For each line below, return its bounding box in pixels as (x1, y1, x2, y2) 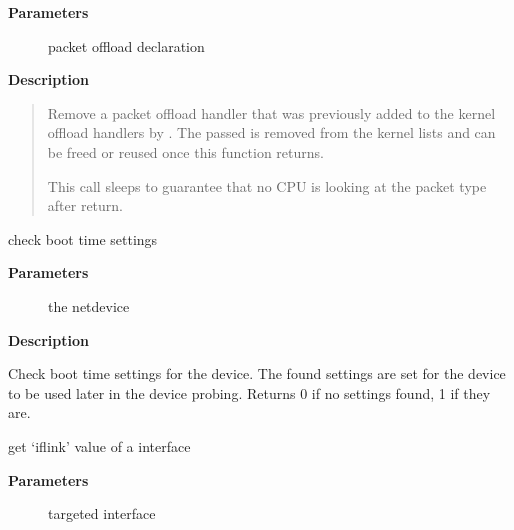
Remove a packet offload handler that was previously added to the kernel (47, 102, 496, 123)
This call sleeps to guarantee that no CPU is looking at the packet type (47, 175, 487, 196)
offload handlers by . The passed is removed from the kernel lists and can (47, 122, 496, 143)
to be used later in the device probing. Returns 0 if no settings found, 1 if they (8, 382, 491, 403)
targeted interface (48, 503, 156, 524)
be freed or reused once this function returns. (47, 141, 324, 162)
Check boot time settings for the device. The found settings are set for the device (8, 363, 506, 384)
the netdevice (48, 295, 130, 316)
